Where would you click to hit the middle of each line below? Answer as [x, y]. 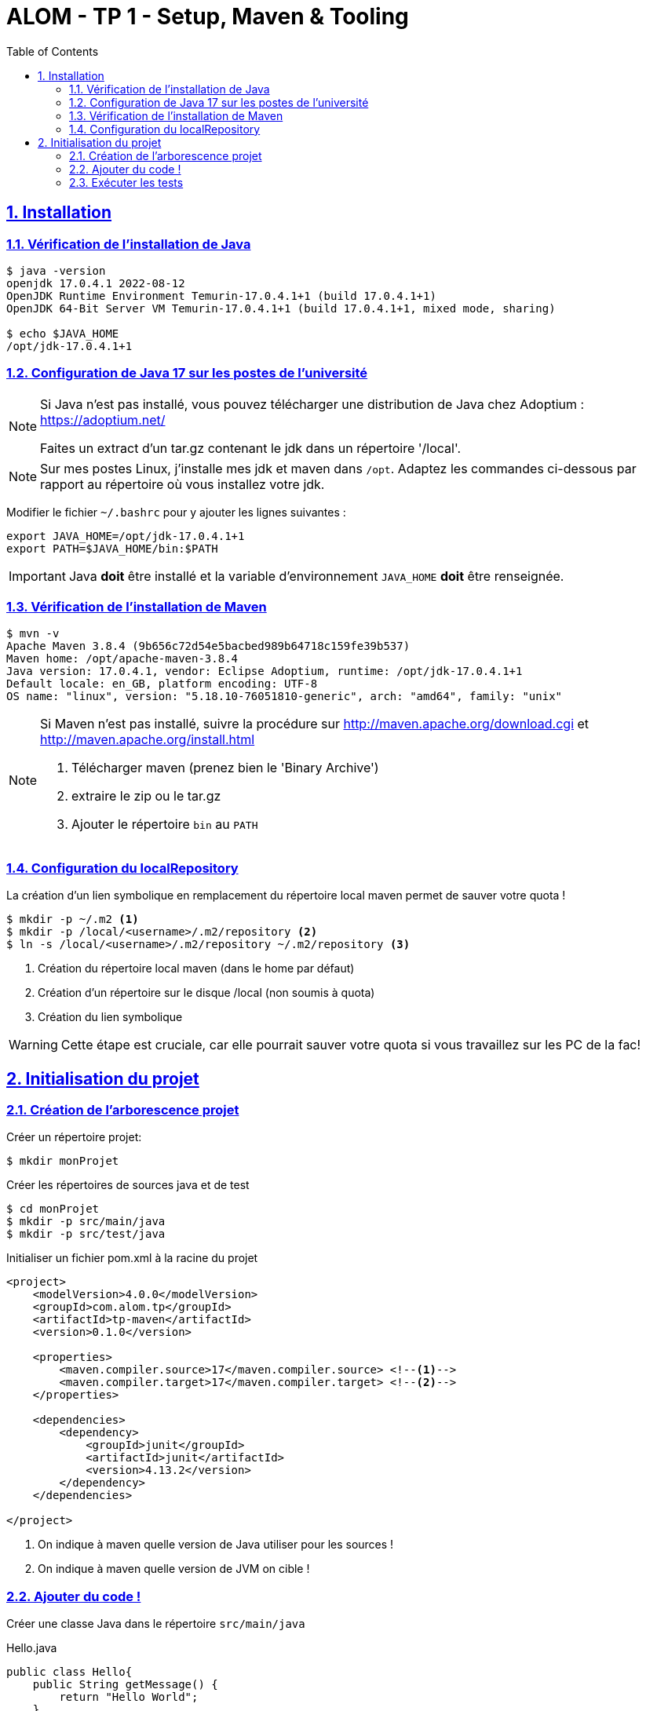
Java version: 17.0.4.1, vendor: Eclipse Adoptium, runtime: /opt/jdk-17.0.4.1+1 [265, 671]
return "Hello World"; [129, 1697]
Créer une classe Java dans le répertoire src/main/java [156, 1624]
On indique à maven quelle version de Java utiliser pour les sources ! [216, 1545]
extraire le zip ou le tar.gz [146, 796]
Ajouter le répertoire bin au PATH [165, 824]
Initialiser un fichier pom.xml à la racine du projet [132, 1258]
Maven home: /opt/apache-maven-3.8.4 [122, 659]
